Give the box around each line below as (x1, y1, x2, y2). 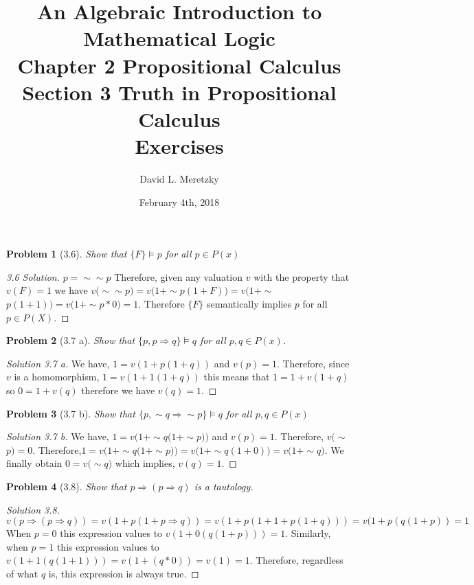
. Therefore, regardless (249, 553, 343, 567)
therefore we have (81, 383, 155, 397)
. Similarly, (285, 526, 331, 540)
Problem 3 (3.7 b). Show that (6, 406, 135, 420)
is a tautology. (194, 479, 253, 493)
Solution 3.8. (6, 502, 60, 516)
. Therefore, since (276, 356, 350, 370)
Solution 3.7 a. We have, (6, 356, 110, 370)
